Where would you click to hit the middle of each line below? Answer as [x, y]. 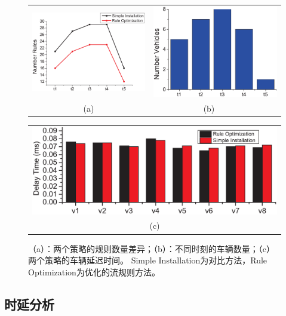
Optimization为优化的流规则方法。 [94, 271]
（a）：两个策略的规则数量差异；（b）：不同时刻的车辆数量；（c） [151, 248]
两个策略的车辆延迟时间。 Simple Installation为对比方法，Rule [148, 260]
